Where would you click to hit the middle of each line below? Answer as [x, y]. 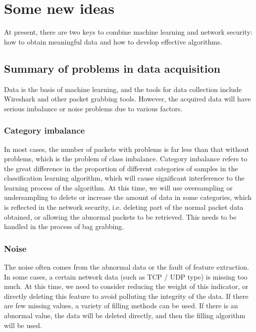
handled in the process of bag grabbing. [64, 226]
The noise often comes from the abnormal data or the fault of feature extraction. [127, 267]
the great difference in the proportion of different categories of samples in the [121, 168]
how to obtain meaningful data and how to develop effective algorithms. [113, 41]
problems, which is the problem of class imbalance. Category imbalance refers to [126, 159]
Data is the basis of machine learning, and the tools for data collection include [123, 89]
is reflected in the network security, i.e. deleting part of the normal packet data [124, 207]
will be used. [23, 325]
